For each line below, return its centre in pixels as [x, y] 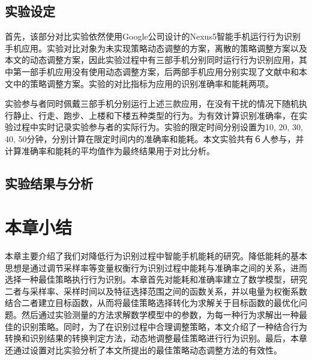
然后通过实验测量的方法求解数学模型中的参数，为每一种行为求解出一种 [160, 315]
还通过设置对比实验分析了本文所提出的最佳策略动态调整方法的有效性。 [143, 349]
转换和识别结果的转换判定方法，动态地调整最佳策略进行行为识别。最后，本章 [156, 338]
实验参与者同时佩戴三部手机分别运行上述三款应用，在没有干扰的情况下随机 [152, 103]
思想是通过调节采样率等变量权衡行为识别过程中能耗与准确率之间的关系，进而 [156, 267]
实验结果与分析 [49, 183]
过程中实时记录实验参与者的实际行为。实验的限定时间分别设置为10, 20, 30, [158, 127]
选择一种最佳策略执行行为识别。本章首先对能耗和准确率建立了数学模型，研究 [156, 279]
